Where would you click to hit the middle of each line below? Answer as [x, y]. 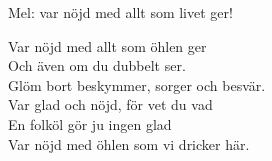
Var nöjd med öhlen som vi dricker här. [129, 143]
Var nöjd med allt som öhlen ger [107, 45]
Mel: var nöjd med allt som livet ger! [120, 12]
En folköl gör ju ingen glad [90, 123]
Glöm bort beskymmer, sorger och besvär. [137, 84]
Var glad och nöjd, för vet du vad [110, 104]
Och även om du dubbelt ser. [97, 65]
